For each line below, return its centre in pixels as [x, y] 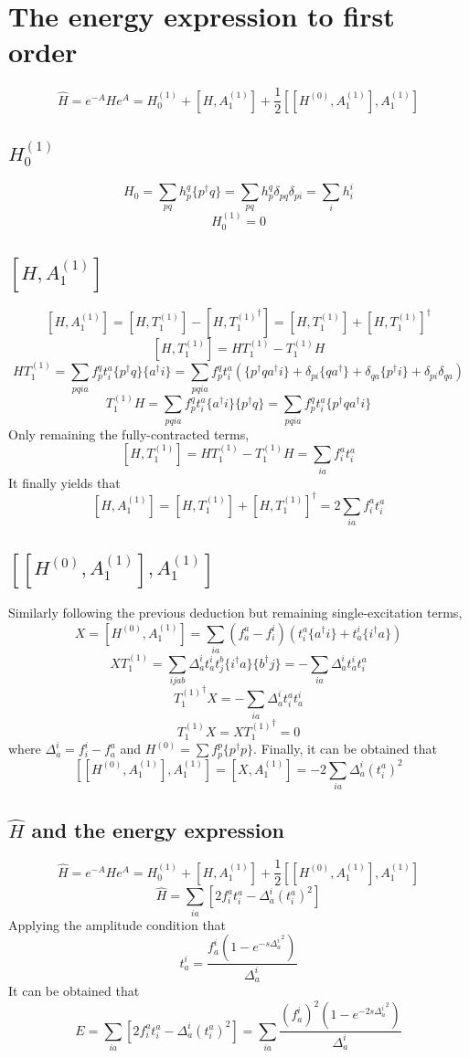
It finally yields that [64, 482]
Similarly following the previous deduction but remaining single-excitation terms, [235, 612]
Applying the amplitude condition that [117, 924]
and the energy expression [158, 829]
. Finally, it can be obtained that [345, 749]
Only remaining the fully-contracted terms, [129, 434]
